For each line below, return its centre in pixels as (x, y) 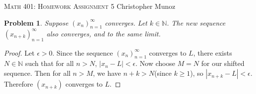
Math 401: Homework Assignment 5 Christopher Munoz (90, 6)
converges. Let (126, 22)
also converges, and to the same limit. (104, 33)
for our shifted (223, 63)
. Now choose (155, 63)
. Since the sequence (83, 52)
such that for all (50, 63)
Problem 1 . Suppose (36, 22)
